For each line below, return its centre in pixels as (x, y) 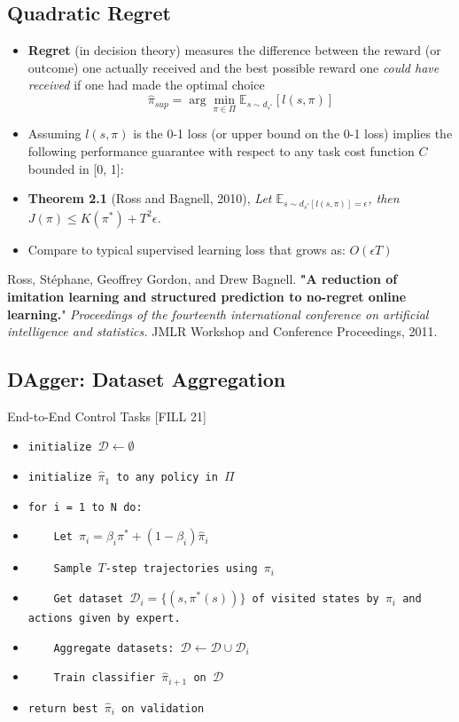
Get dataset (89, 599)
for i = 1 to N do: (85, 507)
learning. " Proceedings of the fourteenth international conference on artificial (218, 314)
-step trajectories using (181, 569)
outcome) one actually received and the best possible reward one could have (233, 67)
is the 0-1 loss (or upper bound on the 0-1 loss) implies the (293, 133)
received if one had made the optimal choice (146, 85)
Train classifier (104, 678)
